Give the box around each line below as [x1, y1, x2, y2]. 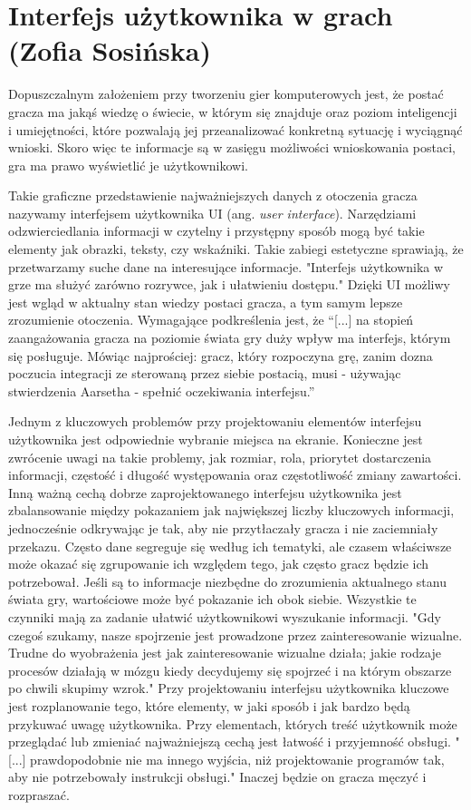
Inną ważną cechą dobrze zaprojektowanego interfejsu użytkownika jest [8, 483, 402, 502]
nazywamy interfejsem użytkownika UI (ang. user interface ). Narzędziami [8, 203, 417, 222]
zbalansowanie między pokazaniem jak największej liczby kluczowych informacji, [8, 501, 455, 520]
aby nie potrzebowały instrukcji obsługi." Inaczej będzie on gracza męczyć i [8, 767, 427, 786]
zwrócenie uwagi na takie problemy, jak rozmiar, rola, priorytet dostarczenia [8, 447, 432, 466]
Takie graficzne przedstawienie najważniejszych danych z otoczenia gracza [8, 186, 418, 205]
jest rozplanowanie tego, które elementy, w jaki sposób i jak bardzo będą [8, 696, 410, 715]
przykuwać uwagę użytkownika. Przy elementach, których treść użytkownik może [8, 714, 457, 733]
